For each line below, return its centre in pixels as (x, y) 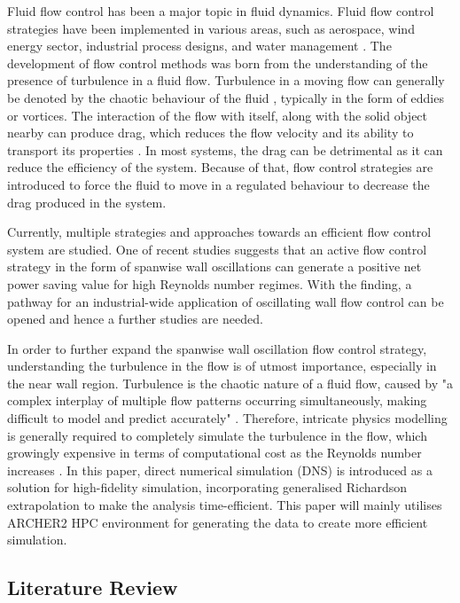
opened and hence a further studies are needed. (135, 319)
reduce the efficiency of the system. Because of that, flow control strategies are (220, 167)
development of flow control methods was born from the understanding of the (218, 63)
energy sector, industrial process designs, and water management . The (199, 46)
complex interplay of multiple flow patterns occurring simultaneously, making (217, 400)
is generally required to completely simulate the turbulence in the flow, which (217, 435)
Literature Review (93, 587)
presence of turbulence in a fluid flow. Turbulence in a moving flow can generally (226, 80)
